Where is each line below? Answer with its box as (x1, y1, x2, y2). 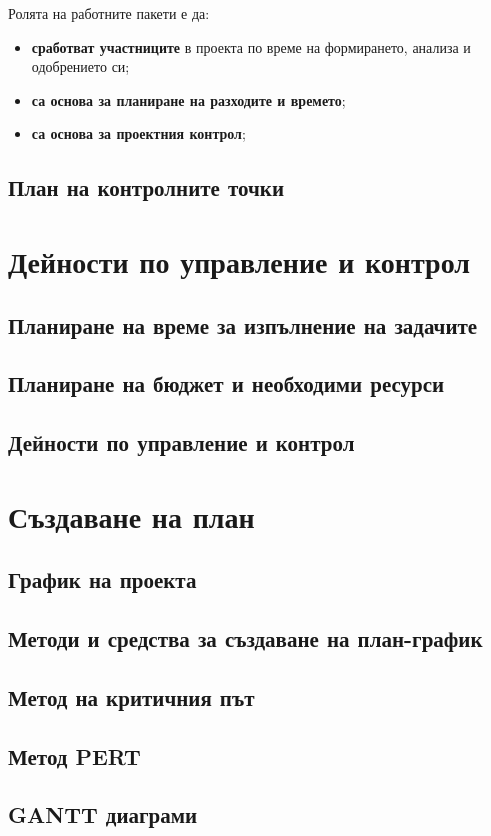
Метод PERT (8, 740, 141, 771)
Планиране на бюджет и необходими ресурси (8, 368, 445, 399)
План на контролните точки (8, 172, 284, 203)
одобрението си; (31, 56, 130, 77)
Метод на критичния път (8, 681, 255, 712)
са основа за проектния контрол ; (31, 123, 246, 144)
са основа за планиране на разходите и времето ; (31, 89, 346, 110)
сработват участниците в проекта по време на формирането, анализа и (31, 36, 471, 57)
